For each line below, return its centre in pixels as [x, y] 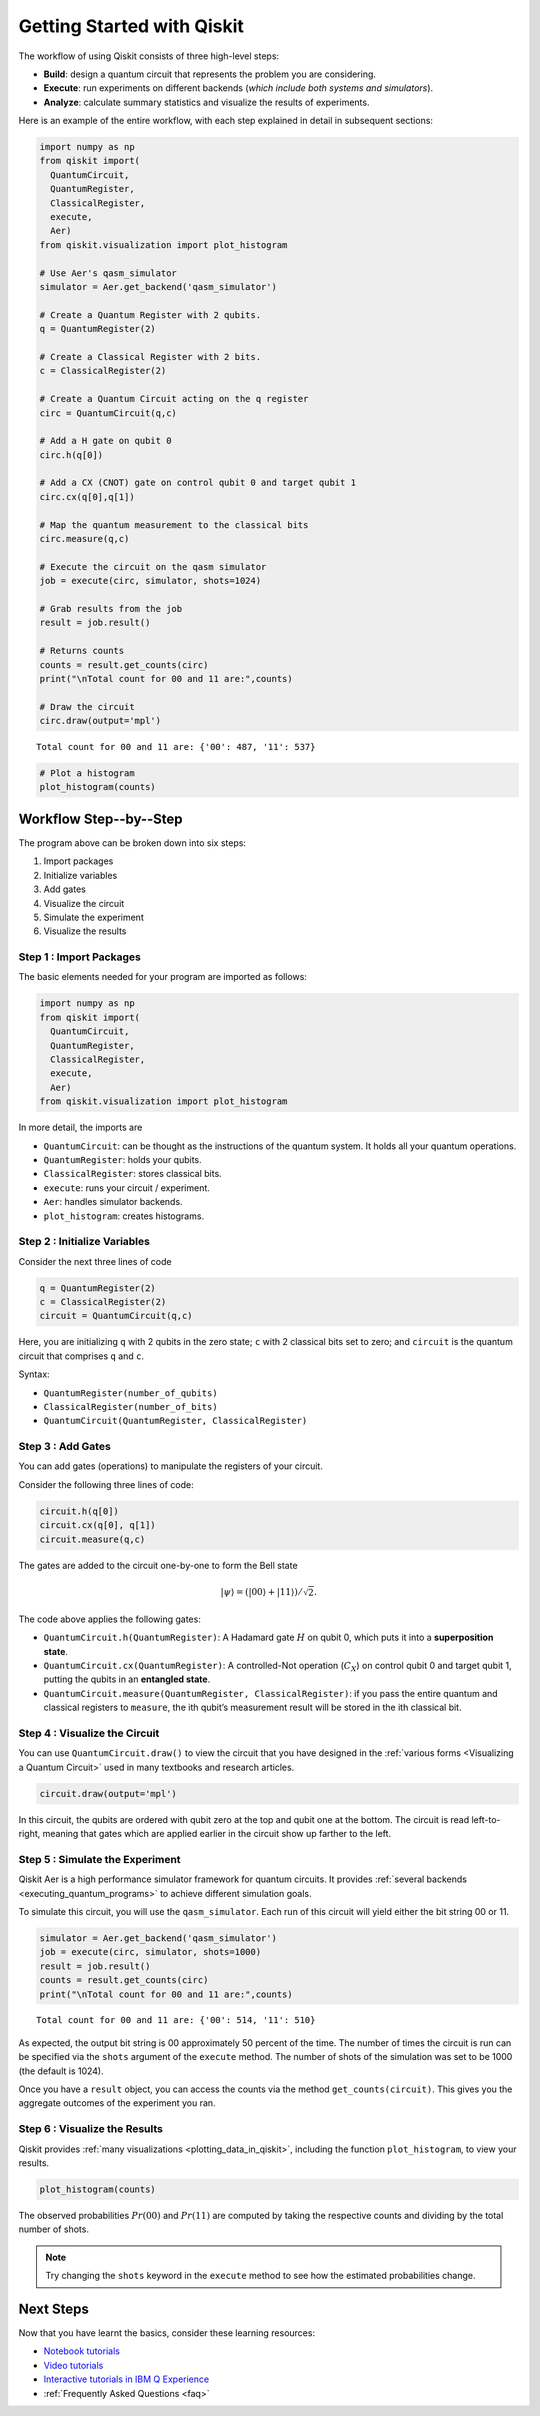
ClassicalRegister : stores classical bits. [132, 1174]
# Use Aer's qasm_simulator [108, 273]
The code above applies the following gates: [110, 1619]
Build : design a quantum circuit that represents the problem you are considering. [210, 74]
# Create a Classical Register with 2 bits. [150, 356]
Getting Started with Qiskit [131, 26]
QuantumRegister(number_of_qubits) [131, 1393]
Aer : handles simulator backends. [113, 1202]
